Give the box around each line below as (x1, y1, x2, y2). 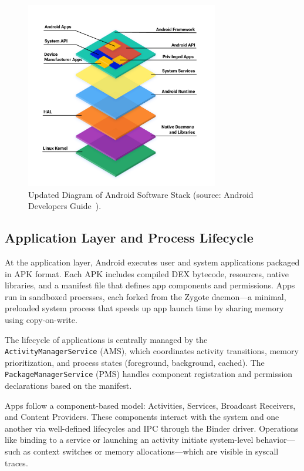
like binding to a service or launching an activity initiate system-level (5, 433, 254, 446)
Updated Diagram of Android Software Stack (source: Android (28, 188, 254, 200)
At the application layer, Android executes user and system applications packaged (5, 255, 300, 268)
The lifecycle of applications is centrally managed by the (5, 333, 208, 345)
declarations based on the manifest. (5, 379, 132, 392)
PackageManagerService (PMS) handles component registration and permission (5, 368, 293, 380)
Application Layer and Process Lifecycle (5, 228, 254, 247)
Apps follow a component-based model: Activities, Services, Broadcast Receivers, (5, 399, 296, 411)
